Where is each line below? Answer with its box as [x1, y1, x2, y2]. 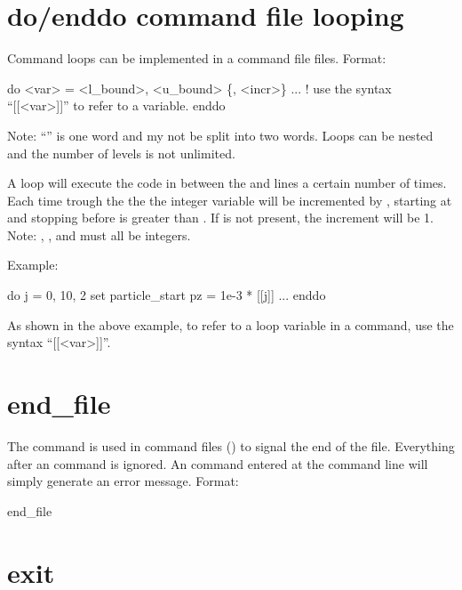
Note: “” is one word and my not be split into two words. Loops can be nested [7, 125, 434, 144]
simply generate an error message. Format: [7, 472, 239, 490]
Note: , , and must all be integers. [7, 225, 191, 244]
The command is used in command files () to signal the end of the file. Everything [7, 436, 455, 455]
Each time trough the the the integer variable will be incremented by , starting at [7, 190, 452, 209]
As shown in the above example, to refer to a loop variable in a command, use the [7, 315, 454, 334]
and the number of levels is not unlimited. [7, 143, 235, 162]
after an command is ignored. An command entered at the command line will [7, 454, 428, 473]
